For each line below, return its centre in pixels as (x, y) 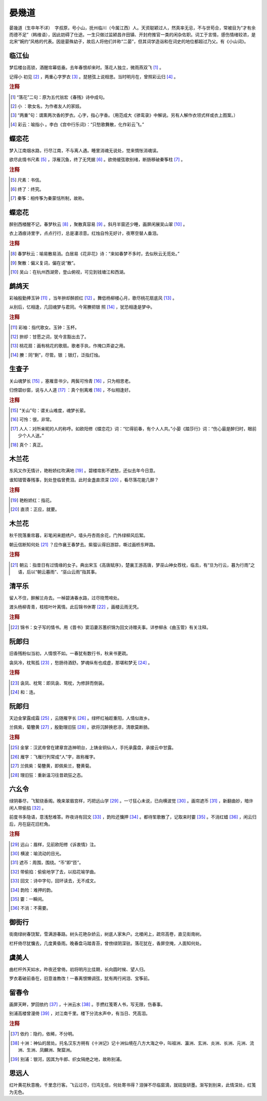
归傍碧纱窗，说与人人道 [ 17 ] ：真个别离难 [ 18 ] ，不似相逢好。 (71, 390)
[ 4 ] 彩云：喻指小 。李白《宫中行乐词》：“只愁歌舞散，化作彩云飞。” (77, 124)
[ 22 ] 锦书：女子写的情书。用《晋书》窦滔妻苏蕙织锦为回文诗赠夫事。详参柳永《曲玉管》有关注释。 (111, 628)
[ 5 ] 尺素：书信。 (27, 180)
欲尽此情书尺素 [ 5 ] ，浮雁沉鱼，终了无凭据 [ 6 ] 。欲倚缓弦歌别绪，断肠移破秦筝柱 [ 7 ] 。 (97, 160)
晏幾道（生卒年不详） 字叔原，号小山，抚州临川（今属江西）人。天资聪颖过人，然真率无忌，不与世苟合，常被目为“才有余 (133, 28)
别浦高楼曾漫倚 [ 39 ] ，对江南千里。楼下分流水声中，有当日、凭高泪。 (80, 1013)
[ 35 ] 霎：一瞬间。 (28, 899)
